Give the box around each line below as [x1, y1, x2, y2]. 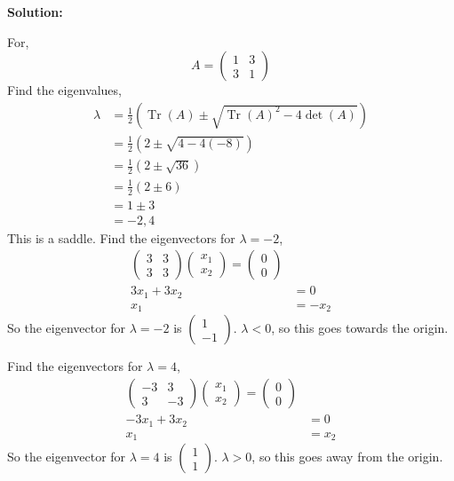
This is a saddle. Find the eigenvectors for [7, 228, 235, 247]
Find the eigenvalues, [7, 81, 122, 99]
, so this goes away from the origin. [251, 447, 443, 466]
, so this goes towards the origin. [271, 319, 449, 337]
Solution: [7, 3, 63, 20]
